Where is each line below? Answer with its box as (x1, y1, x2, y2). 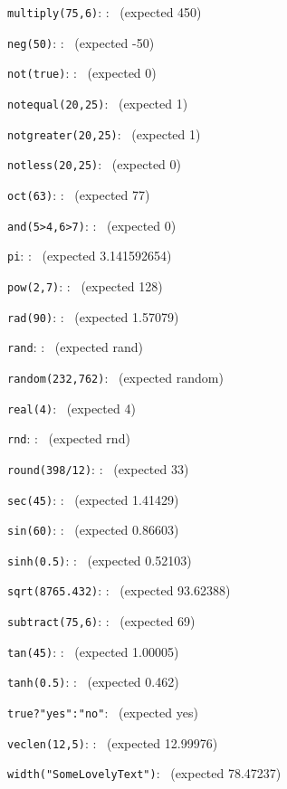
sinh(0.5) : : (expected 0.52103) (7, 550, 192, 569)
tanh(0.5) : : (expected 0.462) (7, 672, 179, 691)
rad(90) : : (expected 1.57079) (7, 307, 179, 326)
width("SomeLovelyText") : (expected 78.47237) (7, 764, 282, 783)
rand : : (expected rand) (7, 337, 144, 356)
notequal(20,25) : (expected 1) (7, 93, 188, 112)
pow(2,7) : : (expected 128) (7, 276, 163, 295)
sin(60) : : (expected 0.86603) (7, 520, 179, 539)
